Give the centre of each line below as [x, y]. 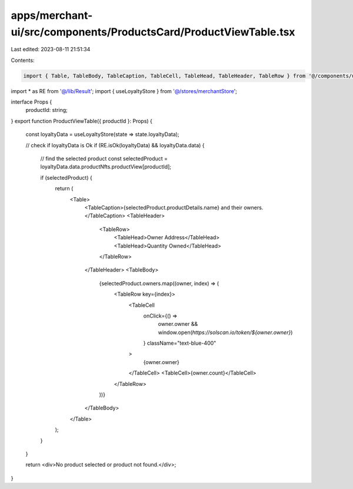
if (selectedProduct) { [66, 177]
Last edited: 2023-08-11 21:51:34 [51, 49]
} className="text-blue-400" [180, 343]
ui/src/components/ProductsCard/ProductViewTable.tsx [153, 32]
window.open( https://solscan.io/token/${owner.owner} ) [225, 332]
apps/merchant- [52, 15]
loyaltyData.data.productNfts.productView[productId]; [106, 167]
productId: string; [46, 110]
